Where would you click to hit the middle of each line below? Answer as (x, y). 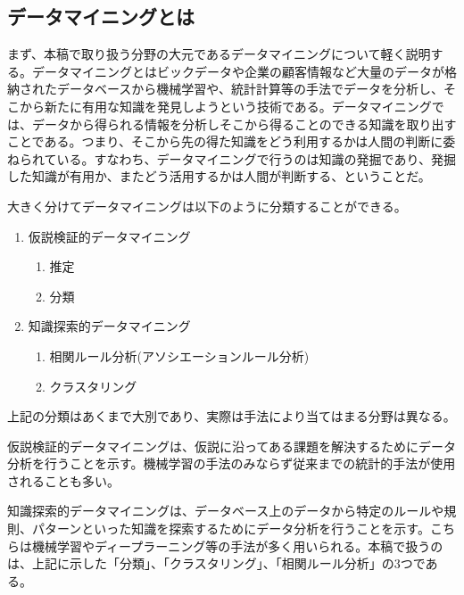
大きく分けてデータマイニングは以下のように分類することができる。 (207, 206)
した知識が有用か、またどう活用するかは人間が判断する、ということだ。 (219, 176)
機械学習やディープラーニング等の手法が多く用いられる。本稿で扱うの (237, 545)
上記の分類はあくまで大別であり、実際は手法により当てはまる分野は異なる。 (232, 416)
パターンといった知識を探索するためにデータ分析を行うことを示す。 (231, 529)
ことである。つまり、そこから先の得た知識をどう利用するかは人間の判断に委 (232, 141)
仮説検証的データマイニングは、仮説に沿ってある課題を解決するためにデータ (232, 446)
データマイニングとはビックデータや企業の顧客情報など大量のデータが (238, 71)
